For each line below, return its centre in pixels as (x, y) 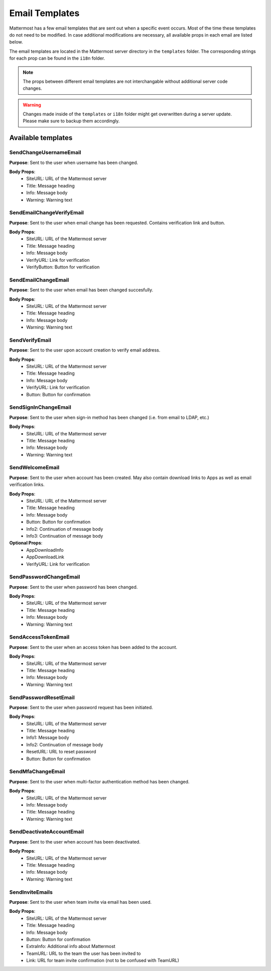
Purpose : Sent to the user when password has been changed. (74, 587)
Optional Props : (26, 543)
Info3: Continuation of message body (65, 536)
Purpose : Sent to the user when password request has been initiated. (81, 707)
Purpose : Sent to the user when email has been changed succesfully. (81, 290)
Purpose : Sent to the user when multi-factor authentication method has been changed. (99, 781)
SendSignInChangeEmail (40, 407)
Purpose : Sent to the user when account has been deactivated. (75, 842)
